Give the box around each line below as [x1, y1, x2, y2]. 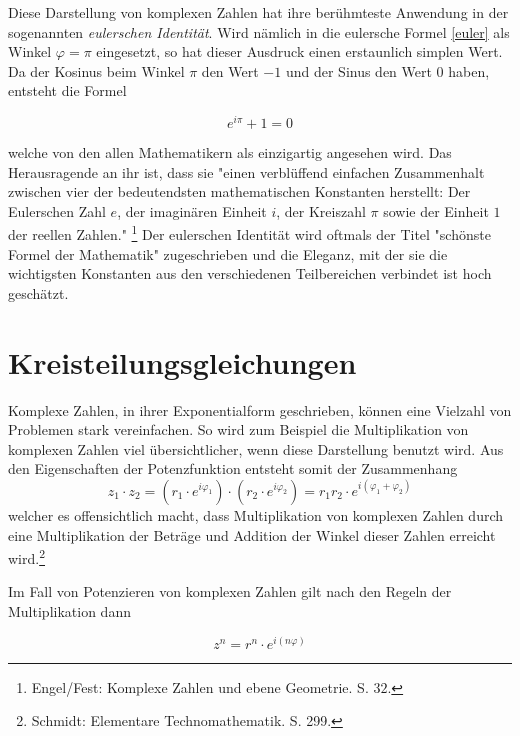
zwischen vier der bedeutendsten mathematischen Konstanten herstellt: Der [8, 181, 471, 202]
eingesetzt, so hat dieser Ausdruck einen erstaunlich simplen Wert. [96, 41, 503, 62]
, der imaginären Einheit [117, 200, 267, 221]
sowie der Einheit [383, 200, 489, 221]
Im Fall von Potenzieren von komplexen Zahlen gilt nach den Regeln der [8, 581, 452, 602]
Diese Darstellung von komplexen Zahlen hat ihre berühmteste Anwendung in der [8, 2, 509, 22]
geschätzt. [8, 282, 69, 303]
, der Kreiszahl [276, 200, 366, 221]
